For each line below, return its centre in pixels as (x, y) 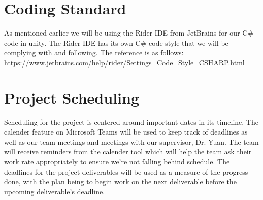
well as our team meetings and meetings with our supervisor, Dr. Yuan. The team (131, 141)
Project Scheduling (72, 97)
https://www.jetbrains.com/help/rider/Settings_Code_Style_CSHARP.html (124, 62)
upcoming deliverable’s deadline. (55, 191)
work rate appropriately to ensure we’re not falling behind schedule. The (117, 161)
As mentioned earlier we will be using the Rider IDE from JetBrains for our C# (129, 33)
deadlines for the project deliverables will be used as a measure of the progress (126, 171)
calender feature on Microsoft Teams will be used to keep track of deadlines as (126, 132)
